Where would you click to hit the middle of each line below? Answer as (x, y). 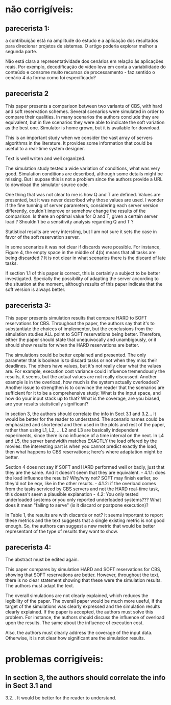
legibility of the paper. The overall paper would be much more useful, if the (84, 601)
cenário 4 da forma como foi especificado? (51, 77)
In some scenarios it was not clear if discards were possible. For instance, (83, 247)
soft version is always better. (35, 289)
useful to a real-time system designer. (45, 148)
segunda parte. (21, 51)
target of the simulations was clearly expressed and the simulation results (83, 606)
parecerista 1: (28, 28)
